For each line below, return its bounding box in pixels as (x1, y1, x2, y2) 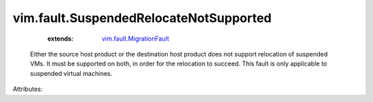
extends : (47, 34, 74, 43)
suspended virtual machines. (30, 69, 113, 77)
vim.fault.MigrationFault (102, 34, 169, 43)
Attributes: (12, 85, 43, 93)
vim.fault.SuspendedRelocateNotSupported (12, 10, 272, 25)
